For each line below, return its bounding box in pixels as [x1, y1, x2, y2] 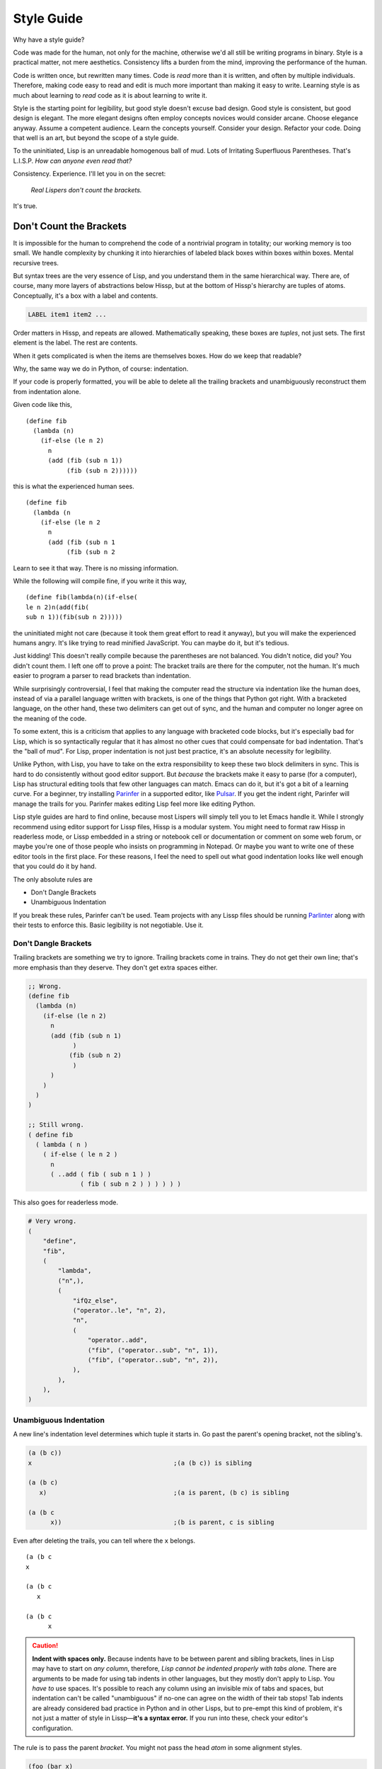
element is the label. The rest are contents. [13, 338, 138, 347]
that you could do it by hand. [13, 862, 97, 870]
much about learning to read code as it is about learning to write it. [13, 91, 208, 99]
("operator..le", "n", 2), [72, 1306, 166, 1314]
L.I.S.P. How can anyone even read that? [13, 156, 132, 165]
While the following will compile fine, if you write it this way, [13, 577, 187, 585]
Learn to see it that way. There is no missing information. [13, 563, 179, 572]
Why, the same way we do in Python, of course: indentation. [13, 364, 189, 373]
